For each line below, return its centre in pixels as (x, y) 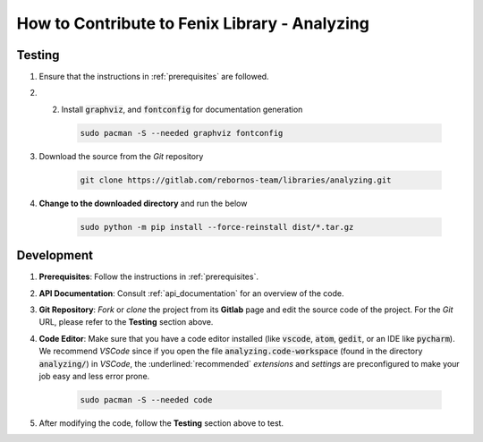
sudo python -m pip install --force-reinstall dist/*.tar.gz (217, 227)
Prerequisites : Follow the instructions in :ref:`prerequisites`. (149, 276)
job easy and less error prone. (94, 376)
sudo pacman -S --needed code (146, 399)
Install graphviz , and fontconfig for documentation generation (182, 109)
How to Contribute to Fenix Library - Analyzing (193, 23)
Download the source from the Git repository (121, 156)
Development (55, 255)
